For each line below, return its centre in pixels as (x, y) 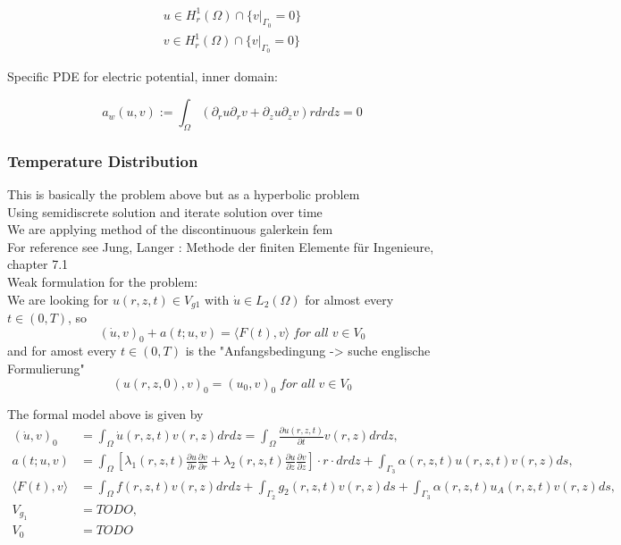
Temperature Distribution (103, 160)
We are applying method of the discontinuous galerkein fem (170, 229)
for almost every (349, 299)
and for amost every (62, 351)
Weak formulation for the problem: (103, 282)
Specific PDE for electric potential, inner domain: (143, 76)
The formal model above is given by (105, 414)
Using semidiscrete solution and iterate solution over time (165, 211)
